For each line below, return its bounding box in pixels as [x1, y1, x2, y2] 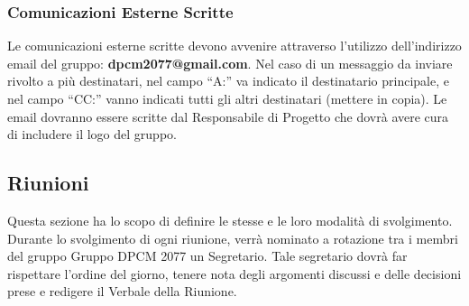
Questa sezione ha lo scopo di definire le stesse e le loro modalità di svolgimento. [7, 210, 453, 229]
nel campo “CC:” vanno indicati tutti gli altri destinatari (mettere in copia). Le [7, 89, 447, 107]
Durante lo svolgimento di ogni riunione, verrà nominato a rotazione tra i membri [7, 228, 458, 247]
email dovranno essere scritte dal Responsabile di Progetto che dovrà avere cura [7, 107, 449, 125]
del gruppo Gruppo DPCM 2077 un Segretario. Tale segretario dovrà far [7, 246, 408, 265]
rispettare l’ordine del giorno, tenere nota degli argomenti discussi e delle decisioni [7, 264, 462, 283]
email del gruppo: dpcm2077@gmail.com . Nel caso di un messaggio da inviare [7, 53, 453, 72]
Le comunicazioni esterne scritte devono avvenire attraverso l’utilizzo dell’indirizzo [7, 36, 462, 55]
